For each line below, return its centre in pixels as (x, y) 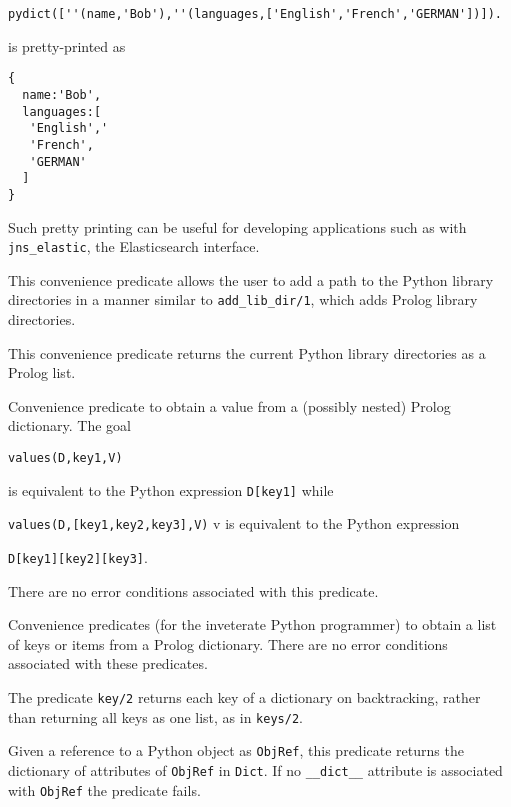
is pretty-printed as (67, 45)
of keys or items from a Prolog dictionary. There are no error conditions (228, 643)
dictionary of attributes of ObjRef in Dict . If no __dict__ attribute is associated (255, 769)
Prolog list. (42, 372)
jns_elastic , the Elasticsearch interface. (134, 246)
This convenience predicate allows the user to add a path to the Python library (251, 279)
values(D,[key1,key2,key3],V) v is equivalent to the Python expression (234, 523)
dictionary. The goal (69, 425)
